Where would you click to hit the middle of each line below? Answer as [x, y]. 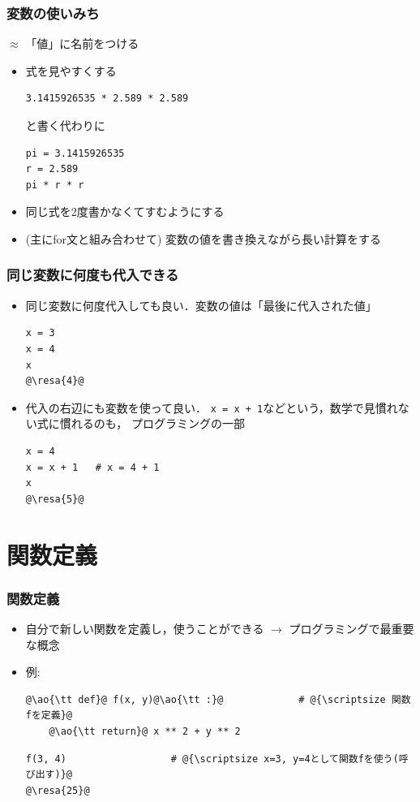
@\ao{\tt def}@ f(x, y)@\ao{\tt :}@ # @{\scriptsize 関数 [218, 699]
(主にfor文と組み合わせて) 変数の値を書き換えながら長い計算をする [204, 238]
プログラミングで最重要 [351, 628]
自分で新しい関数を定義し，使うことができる [145, 628]
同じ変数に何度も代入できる [93, 275]
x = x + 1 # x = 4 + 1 [92, 467]
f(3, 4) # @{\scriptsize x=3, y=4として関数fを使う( [212, 759]
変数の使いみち [53, 13]
